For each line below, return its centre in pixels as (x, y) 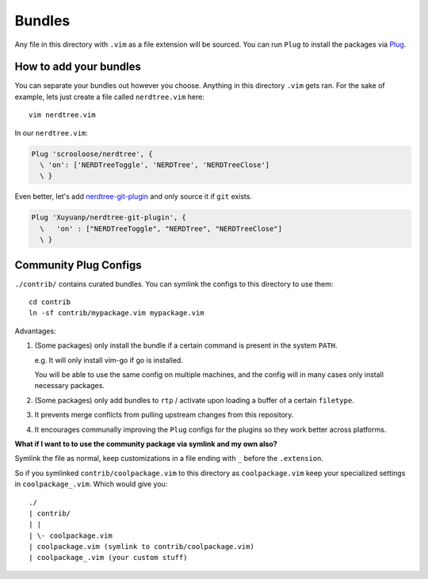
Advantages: (35, 331)
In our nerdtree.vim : (52, 133)
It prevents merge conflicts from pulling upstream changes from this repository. (164, 415)
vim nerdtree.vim (62, 115)
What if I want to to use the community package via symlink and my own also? (146, 444)
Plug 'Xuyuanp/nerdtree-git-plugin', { (109, 217)
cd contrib (50, 302)
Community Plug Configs (78, 265)
